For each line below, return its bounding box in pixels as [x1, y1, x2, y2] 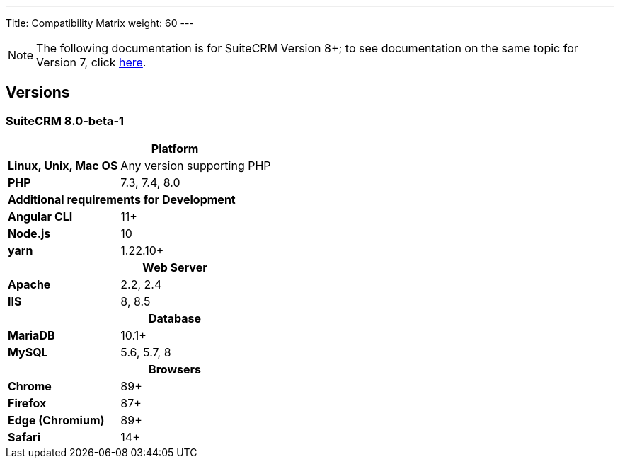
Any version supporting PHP [120, 158, 271, 173]
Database [148, 311, 202, 326]
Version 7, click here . [36, 55, 147, 69]
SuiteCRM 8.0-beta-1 [6, 113, 125, 128]
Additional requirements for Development [8, 192, 236, 207]
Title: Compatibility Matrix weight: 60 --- [6, 17, 194, 29]
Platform [151, 141, 199, 156]
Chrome [8, 379, 52, 394]
